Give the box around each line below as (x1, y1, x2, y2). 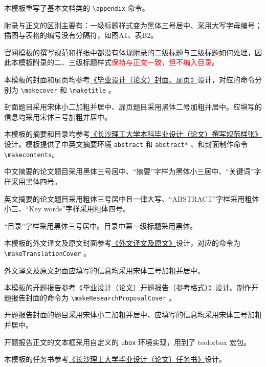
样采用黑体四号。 (4, 176, 61, 186)
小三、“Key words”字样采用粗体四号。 (4, 203, 130, 214)
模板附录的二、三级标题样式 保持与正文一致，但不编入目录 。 (18, 57, 219, 68)
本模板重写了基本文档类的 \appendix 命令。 (4, 3, 149, 13)
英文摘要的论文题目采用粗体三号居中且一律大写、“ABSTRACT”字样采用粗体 (4, 193, 259, 204)
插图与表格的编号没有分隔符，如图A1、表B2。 (4, 30, 158, 40)
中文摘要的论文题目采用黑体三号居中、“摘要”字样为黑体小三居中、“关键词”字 (4, 166, 261, 177)
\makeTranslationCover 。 (4, 247, 91, 258)
